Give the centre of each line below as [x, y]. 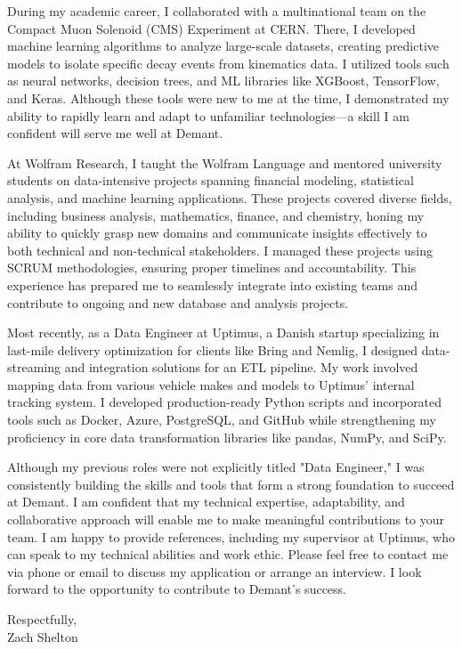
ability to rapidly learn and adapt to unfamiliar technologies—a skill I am [208, 115]
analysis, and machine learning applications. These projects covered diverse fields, [230, 197]
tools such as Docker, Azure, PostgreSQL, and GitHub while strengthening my [222, 420]
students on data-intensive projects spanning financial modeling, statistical [211, 180]
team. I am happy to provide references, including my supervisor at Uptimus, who [231, 536]
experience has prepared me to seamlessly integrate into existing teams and [213, 284]
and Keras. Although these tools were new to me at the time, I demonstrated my [228, 97]
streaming [34, 367]
